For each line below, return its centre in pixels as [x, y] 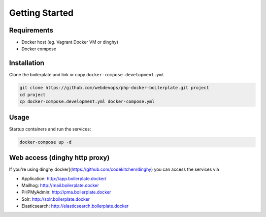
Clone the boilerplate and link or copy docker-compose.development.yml [87, 75]
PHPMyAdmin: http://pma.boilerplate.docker [66, 192]
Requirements [31, 30]
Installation [27, 63]
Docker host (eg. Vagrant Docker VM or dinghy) [70, 42]
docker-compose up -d [46, 142]
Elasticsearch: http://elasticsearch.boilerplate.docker [75, 206]
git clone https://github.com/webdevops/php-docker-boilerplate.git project [114, 88]
